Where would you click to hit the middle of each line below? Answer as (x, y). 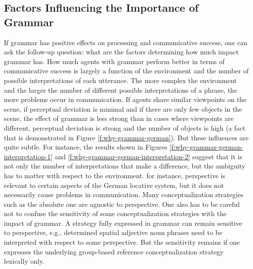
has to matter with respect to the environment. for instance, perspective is (115, 175)
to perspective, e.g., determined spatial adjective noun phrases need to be (113, 232)
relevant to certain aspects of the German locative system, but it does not (114, 185)
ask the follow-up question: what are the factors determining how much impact (121, 52)
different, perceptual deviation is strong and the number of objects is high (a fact (125, 127)
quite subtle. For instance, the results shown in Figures (86, 147)
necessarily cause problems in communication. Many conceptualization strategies (124, 194)
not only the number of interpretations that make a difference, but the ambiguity (125, 166)
